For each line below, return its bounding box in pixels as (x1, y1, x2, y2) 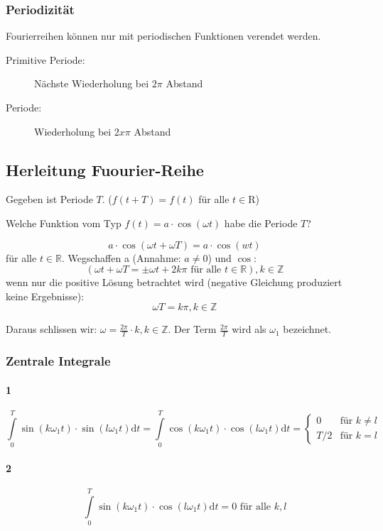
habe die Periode (224, 215, 298, 230)
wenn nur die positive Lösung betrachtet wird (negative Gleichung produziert (6, 275, 342, 290)
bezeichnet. (283, 322, 331, 336)
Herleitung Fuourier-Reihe (6, 158, 204, 180)
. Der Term (168, 322, 217, 336)
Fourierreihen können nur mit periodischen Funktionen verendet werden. (6, 28, 321, 43)
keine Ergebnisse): (6, 288, 85, 303)
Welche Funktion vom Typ (6, 215, 122, 230)
